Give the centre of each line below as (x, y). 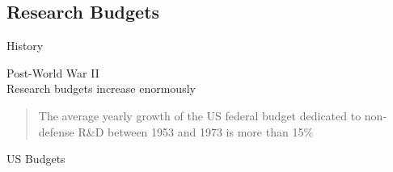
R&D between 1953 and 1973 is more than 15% (196, 131)
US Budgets (36, 159)
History (25, 46)
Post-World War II (53, 72)
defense (56, 131)
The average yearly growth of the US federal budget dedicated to (200, 115)
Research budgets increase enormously (101, 88)
